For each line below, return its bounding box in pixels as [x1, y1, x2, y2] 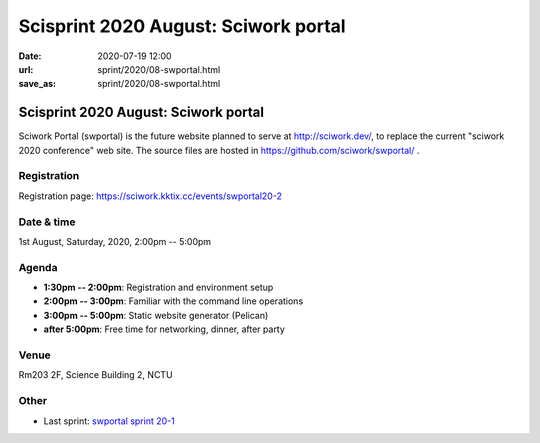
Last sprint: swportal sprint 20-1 [43, 415, 175, 427]
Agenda [18, 260, 58, 274]
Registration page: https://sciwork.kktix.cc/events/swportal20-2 [18, 190, 282, 202]
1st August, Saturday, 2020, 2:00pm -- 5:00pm [18, 235, 212, 247]
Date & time [18, 215, 76, 229]
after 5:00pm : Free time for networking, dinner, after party [43, 323, 285, 335]
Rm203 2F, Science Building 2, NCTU [18, 369, 174, 381]
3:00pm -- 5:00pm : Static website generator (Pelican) [43, 309, 269, 321]
